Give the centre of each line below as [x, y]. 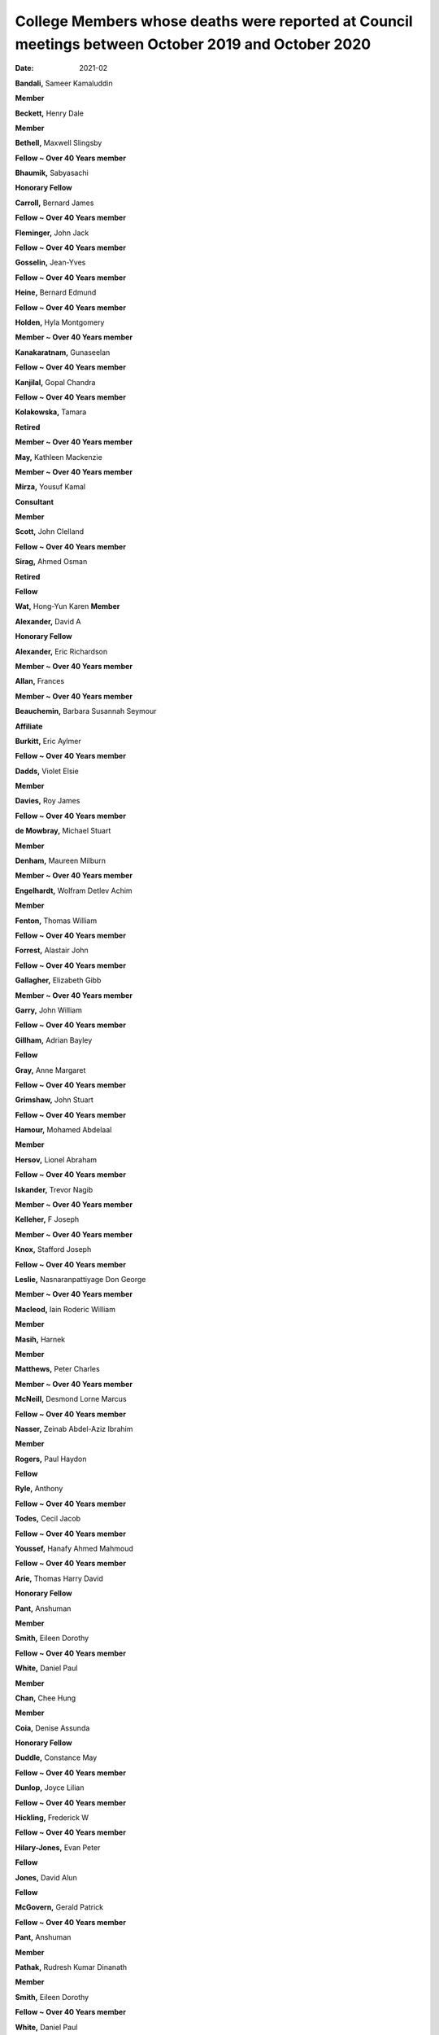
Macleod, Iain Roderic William [65, 1309]
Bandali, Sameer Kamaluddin [64, 83]
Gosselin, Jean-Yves [50, 263]
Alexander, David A [48, 621]
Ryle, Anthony [39, 1489]
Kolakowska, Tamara [51, 412]
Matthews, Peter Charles [58, 1369]
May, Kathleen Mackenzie [59, 457]
